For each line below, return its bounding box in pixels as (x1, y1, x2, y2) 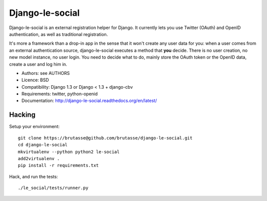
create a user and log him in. (9, 61, 68, 67)
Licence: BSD (21, 77, 49, 83)
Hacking (9, 111, 36, 119)
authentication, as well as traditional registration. (9, 31, 108, 37)
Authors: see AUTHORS (21, 70, 70, 76)
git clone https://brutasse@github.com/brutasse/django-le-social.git (18, 135, 193, 140)
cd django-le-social (18, 142, 68, 148)
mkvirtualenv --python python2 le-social (18, 149, 120, 155)
